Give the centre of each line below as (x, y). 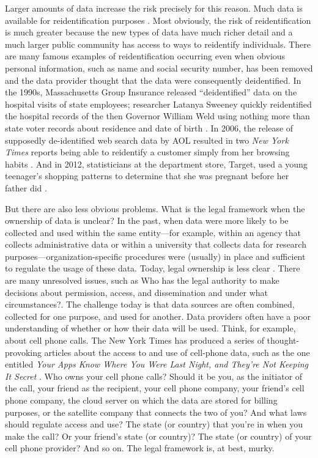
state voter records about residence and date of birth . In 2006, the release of (149, 127)
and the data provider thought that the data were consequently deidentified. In (153, 80)
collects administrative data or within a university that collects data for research (156, 244)
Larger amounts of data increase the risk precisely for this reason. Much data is (154, 8)
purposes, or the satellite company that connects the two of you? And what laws (156, 412)
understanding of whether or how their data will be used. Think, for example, (150, 328)
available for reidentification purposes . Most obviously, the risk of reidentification (158, 20)
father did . (26, 187)
